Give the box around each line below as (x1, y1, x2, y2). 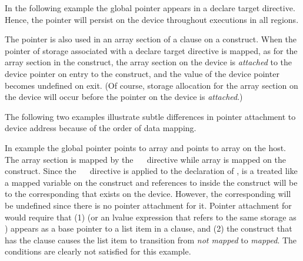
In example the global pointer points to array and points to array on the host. (5, 141, 287, 153)
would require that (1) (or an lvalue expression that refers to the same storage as (5, 210, 297, 223)
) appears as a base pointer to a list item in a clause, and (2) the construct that (5, 222, 292, 235)
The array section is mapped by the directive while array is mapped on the (5, 153, 286, 165)
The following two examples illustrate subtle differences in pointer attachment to (5, 110, 296, 122)
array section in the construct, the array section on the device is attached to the (5, 56, 292, 68)
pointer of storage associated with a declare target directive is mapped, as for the (5, 44, 298, 56)
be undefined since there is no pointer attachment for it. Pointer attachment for (5, 199, 292, 211)
